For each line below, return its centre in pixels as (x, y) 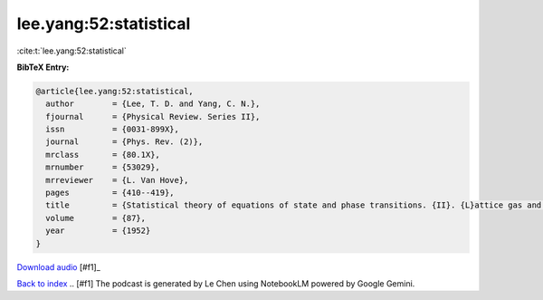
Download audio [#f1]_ (59, 266)
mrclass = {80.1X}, (103, 155)
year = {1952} (98, 231)
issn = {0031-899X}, (113, 130)
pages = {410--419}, (110, 193)
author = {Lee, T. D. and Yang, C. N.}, (153, 104)
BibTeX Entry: (43, 67)
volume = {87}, (96, 218)
